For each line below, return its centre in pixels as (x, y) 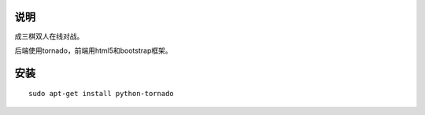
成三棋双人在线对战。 (49, 36)
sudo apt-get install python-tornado (102, 94)
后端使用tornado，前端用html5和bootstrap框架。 (93, 50)
